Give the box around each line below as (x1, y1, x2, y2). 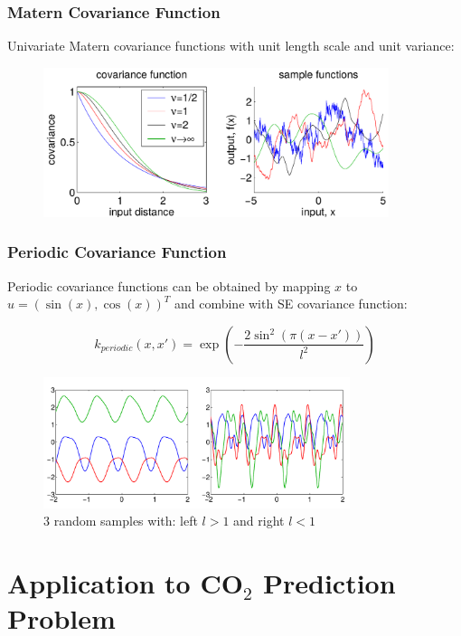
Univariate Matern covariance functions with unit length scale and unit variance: (7, 36, 455, 55)
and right (233, 511, 285, 530)
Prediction (262, 565, 396, 602)
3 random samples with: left (43, 511, 198, 530)
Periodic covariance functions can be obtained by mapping (7, 276, 331, 295)
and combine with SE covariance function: (174, 294, 408, 313)
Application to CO (7, 565, 243, 602)
